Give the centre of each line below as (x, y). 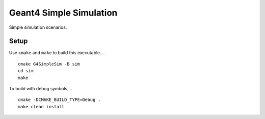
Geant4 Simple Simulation (63, 13)
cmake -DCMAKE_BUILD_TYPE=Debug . (59, 100)
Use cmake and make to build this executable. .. (57, 53)
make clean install (41, 107)
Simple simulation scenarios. (38, 27)
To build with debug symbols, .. (41, 89)
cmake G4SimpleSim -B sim (49, 64)
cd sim (26, 71)
